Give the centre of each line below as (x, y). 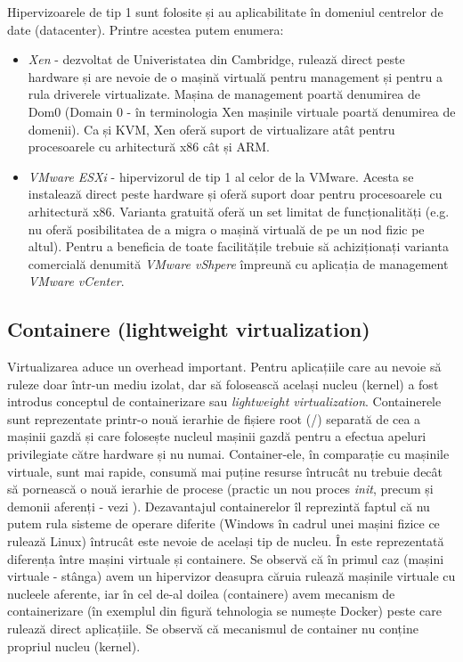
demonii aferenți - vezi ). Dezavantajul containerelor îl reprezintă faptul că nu (219, 506)
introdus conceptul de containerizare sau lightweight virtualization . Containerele (224, 401)
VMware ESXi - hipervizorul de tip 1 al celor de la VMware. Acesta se (221, 176)
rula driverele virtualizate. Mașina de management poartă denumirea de (224, 94)
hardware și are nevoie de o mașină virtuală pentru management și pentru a (235, 76)
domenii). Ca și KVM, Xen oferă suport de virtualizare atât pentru (211, 129)
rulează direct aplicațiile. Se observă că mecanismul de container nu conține (213, 629)
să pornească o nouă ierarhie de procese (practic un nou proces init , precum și (220, 489)
